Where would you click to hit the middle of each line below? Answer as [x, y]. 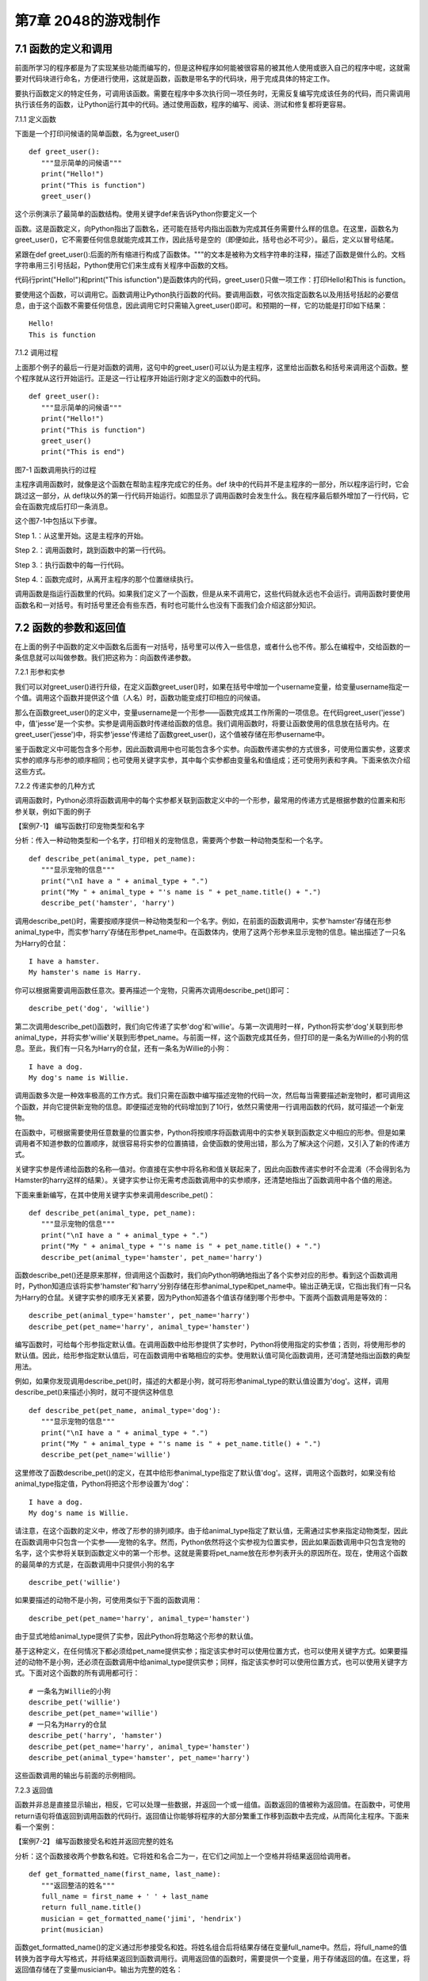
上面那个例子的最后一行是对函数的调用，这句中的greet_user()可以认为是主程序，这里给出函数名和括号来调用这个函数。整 [212, 367]
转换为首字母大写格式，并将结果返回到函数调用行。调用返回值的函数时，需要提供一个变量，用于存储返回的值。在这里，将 [212, 1958]
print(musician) [73, 1930]
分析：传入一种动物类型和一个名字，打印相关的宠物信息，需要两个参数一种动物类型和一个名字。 [171, 841]
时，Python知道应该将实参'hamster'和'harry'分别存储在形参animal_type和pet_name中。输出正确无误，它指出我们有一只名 [213, 1286]
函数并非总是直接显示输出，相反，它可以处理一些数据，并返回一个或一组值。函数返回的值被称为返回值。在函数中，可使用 [212, 1805]
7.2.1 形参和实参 [40, 672]
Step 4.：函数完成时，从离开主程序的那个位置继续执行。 [106, 579]
